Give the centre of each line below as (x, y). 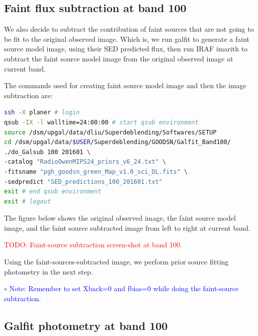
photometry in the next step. (49, 271)
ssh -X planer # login (42, 113)
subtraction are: (28, 95)
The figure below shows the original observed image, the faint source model (120, 218)
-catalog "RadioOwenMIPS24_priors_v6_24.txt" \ (85, 162)
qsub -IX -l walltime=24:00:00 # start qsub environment (101, 122)
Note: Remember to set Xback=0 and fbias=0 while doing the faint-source (124, 288)
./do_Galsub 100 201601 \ (47, 152)
